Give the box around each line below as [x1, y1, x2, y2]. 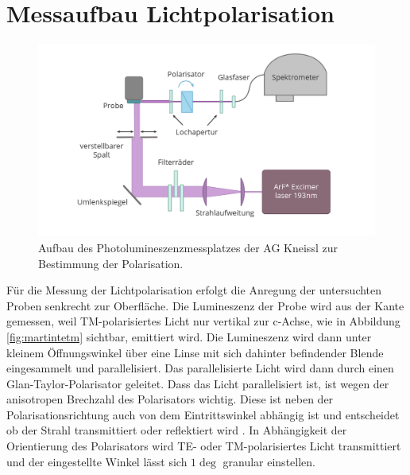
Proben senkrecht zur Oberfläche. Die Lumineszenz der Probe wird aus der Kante [6, 297, 404, 313]
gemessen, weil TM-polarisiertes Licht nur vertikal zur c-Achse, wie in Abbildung [6, 313, 400, 329]
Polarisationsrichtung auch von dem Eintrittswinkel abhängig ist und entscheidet [6, 406, 400, 422]
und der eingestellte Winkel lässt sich [6, 453, 188, 469]
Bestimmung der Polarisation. [38, 255, 184, 271]
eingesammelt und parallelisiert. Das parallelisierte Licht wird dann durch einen [6, 360, 394, 376]
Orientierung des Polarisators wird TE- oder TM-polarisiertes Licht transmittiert [6, 438, 401, 454]
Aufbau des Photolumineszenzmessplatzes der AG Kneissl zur [38, 239, 338, 255]
